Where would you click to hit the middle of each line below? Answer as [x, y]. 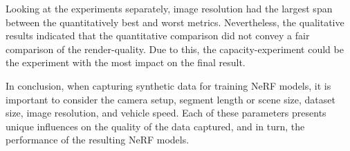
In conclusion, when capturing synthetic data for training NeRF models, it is [168, 85]
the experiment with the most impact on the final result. [126, 62]
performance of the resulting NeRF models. [98, 140]
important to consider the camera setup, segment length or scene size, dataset [171, 99]
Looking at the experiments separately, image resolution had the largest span [169, 8]
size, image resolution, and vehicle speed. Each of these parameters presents [166, 113]
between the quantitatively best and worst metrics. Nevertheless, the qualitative [175, 22]
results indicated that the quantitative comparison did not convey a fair [158, 36]
